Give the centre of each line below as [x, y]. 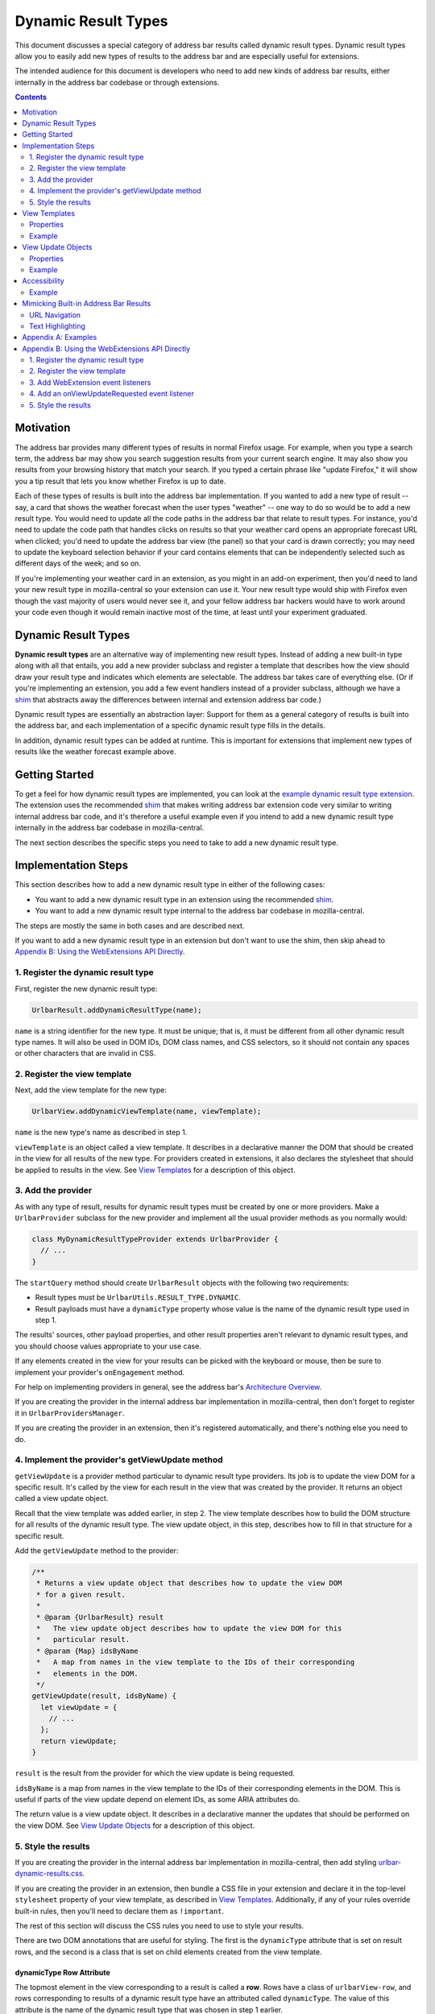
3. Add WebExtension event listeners [90, 382]
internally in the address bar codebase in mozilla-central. [110, 828]
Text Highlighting [58, 325]
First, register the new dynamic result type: [86, 988]
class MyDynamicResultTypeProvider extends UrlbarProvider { [155, 1239]
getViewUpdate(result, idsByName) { [104, 1696]
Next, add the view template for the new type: [91, 1090]
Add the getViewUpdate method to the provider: [97, 1551]
